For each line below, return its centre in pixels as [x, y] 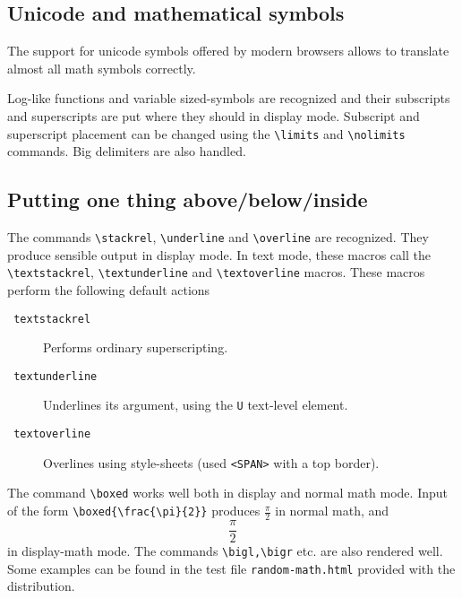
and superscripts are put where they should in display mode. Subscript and [214, 115]
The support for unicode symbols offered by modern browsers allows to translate [228, 51]
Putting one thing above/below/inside [188, 199]
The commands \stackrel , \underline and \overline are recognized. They [218, 237]
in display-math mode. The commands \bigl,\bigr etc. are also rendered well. [225, 550]
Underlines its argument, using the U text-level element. [196, 405]
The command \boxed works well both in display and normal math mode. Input [227, 493]
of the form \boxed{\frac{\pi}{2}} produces [134, 511]
